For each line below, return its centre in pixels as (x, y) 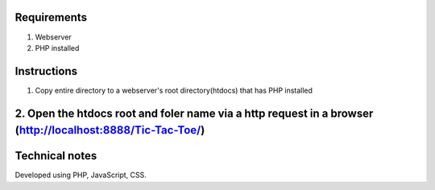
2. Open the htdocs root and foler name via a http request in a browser (194, 113)
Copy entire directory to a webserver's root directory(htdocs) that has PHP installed (174, 90)
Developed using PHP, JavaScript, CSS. (81, 175)
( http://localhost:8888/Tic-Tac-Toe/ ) (110, 130)
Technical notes (56, 156)
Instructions (46, 71)
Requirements (51, 17)
